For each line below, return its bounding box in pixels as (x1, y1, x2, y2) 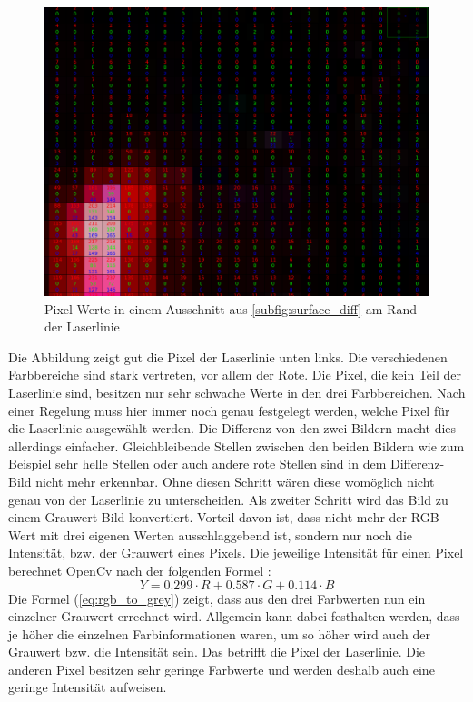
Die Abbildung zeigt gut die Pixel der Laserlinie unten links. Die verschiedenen (8, 347, 448, 366)
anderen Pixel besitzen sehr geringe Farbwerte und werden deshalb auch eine (8, 659, 435, 678)
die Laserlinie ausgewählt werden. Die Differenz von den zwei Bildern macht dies (8, 419, 457, 438)
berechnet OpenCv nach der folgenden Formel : (8, 560, 271, 579)
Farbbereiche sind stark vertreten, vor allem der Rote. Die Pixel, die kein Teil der (8, 365, 462, 384)
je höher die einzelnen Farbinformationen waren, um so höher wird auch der (8, 624, 430, 643)
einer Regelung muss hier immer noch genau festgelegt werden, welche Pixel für (8, 400, 450, 420)
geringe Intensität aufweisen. (8, 677, 167, 697)
